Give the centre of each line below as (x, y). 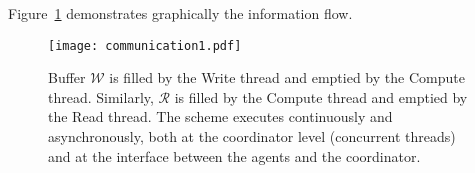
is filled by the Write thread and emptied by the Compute (287, 77)
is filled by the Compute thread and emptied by (321, 96)
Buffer (67, 77)
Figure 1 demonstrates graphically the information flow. (180, 13)
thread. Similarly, (101, 96)
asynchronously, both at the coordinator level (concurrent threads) (252, 136)
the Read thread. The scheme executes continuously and (220, 116)
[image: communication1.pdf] (145, 45)
